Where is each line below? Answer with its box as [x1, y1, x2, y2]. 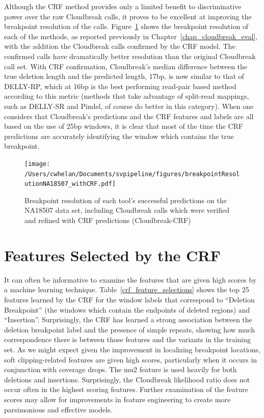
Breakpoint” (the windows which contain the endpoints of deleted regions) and [4, 304, 250, 315]
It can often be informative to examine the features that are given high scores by [4, 274, 257, 285]
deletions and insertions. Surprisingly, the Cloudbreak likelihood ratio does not [4, 374, 250, 384]
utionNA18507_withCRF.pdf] [24, 180, 116, 188]
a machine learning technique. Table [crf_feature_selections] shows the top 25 [4, 284, 249, 295]
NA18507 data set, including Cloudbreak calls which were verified [24, 205, 229, 215]
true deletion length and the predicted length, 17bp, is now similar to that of [4, 71, 244, 81]
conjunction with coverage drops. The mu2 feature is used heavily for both [4, 364, 237, 375]
